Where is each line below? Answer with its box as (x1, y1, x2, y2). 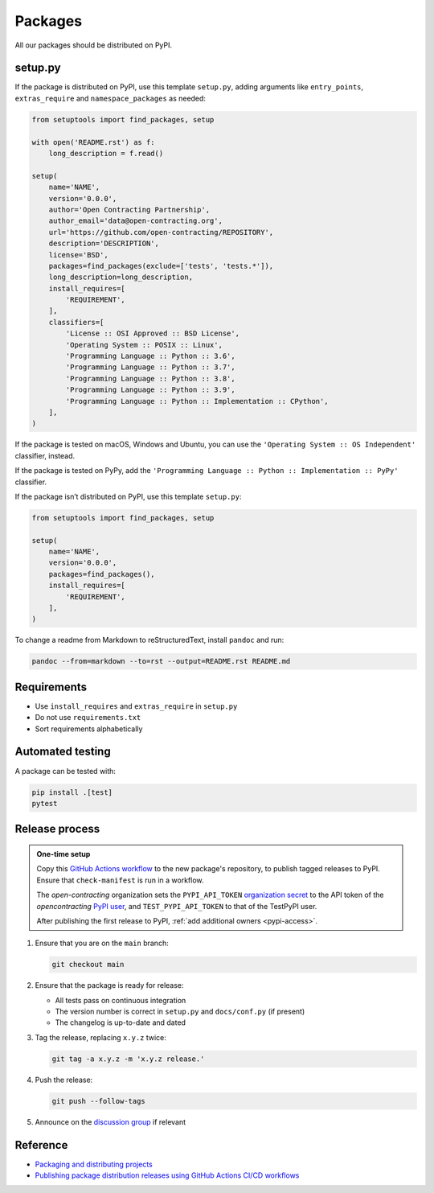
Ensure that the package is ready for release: (35, 981, 184, 990)
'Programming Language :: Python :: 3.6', (65, 352, 236, 361)
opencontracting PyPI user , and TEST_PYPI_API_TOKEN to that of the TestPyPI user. (36, 901, 317, 911)
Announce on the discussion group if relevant (35, 1117, 186, 1126)
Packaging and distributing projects (35, 1159, 153, 1169)
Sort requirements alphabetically (35, 724, 143, 734)
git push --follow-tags (51, 1096, 146, 1105)
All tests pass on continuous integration (55, 995, 186, 1005)
